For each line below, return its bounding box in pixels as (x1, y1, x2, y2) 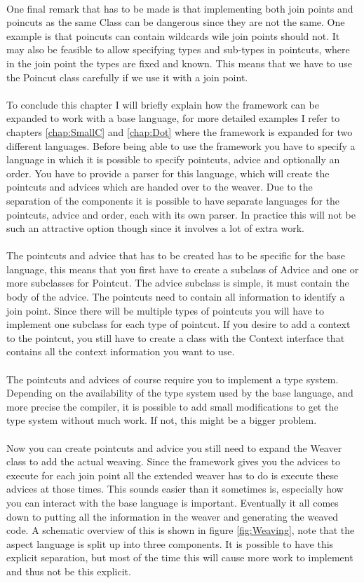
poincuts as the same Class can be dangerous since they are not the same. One (6, 15, 345, 29)
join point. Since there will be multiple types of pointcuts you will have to (6, 303, 324, 317)
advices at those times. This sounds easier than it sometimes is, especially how (6, 481, 344, 496)
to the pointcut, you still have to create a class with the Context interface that (6, 330, 345, 345)
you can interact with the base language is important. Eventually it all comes (6, 495, 339, 509)
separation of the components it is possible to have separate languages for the (6, 193, 340, 207)
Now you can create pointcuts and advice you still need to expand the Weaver (6, 440, 342, 455)
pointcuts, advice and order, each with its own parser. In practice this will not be (6, 207, 356, 221)
